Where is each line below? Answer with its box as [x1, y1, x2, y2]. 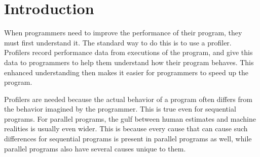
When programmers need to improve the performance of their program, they [4, 27, 242, 38]
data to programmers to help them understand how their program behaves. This [4, 57, 254, 67]
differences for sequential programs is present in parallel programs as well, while [4, 133, 252, 144]
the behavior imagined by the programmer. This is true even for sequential [4, 103, 236, 114]
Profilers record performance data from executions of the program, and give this [4, 47, 253, 58]
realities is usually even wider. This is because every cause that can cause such [4, 123, 248, 134]
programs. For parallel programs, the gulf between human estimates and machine [4, 113, 256, 124]
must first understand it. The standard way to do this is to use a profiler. [4, 37, 232, 47]
